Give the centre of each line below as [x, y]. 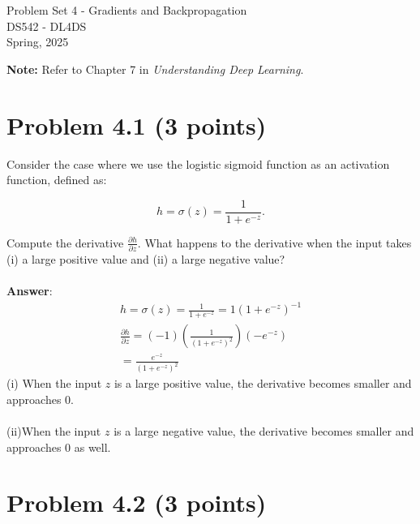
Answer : [30, 291]
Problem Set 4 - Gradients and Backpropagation [127, 10]
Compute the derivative [65, 242]
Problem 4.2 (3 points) [137, 503]
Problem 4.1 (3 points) [137, 125]
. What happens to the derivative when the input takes [274, 242]
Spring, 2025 [38, 42]
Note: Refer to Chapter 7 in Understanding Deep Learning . [155, 69]
